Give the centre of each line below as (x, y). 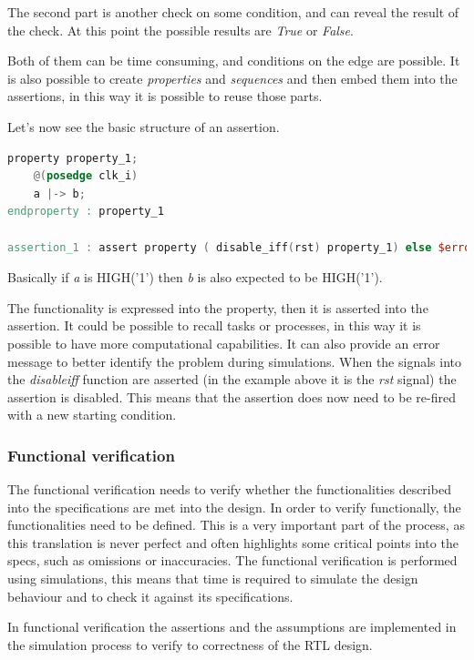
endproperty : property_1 (86, 212)
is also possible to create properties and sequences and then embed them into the (232, 78)
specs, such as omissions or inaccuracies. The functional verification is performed (232, 560)
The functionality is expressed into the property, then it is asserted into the (218, 307)
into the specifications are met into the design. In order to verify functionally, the (234, 507)
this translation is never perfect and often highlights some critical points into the (233, 542)
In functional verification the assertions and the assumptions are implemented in (232, 627)
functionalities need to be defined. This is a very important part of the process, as (236, 525)
